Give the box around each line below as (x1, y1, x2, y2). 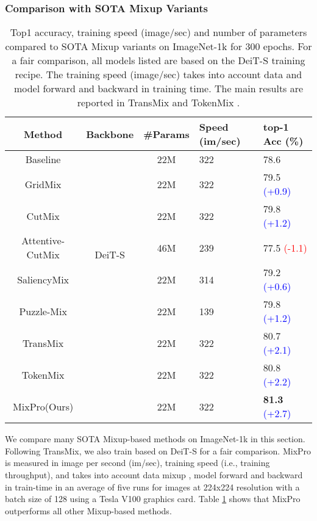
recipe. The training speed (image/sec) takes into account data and (15, 67, 302, 82)
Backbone (86, 126, 134, 141)
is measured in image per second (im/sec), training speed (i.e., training (5, 456, 270, 469)
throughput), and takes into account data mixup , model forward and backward (5, 468, 303, 481)
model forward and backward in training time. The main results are (13, 81, 304, 96)
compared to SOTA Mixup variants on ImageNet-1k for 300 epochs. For (5, 39, 312, 54)
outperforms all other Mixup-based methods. (5, 504, 172, 517)
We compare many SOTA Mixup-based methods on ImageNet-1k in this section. (5, 432, 305, 445)
